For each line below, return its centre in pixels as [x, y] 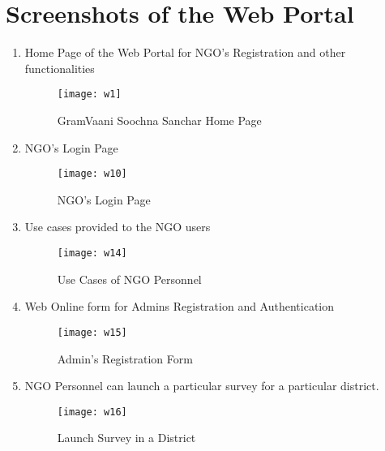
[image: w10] [92, 174]
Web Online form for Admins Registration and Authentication [180, 306]
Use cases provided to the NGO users [118, 227]
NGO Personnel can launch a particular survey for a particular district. [202, 386]
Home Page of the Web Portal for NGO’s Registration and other [185, 52]
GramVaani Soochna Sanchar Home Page [159, 120]
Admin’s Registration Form [125, 358]
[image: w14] [92, 253]
